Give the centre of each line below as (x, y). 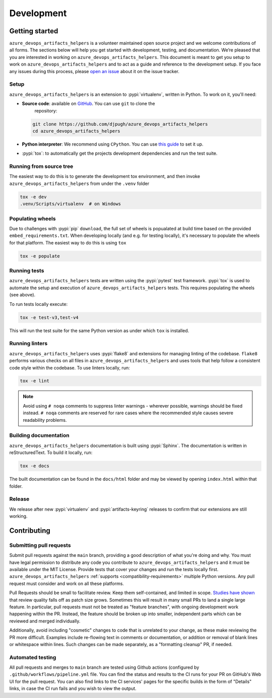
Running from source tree (41, 166)
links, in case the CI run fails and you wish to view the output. (73, 688)
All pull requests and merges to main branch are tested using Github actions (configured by (104, 667)
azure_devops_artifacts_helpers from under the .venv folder (79, 183)
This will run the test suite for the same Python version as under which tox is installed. (99, 331)
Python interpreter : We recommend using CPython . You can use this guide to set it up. (113, 144)
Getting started (34, 31)
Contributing (30, 530)
